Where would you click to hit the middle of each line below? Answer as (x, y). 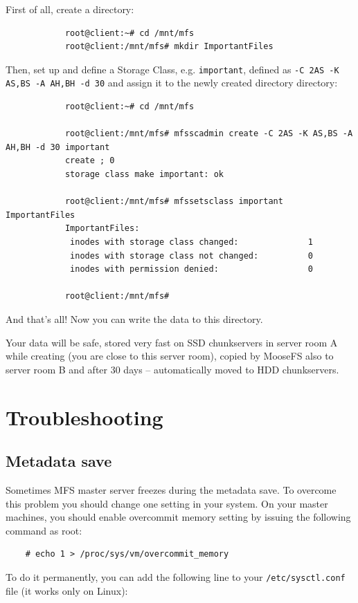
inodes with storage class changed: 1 (191, 242)
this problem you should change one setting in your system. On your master (167, 503)
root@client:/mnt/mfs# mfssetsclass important (174, 202)
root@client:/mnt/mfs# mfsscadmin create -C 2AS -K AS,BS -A (209, 134)
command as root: (44, 530)
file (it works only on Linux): (67, 590)
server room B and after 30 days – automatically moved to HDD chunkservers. (172, 369)
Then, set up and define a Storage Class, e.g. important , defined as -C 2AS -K (172, 69)
